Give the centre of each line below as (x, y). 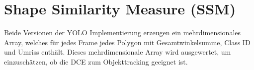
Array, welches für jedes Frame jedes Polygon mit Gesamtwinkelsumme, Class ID (127, 42)
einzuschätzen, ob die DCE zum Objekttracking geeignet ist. (96, 61)
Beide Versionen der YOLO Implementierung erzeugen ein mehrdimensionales (123, 33)
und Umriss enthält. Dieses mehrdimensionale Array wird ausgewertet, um (118, 52)
